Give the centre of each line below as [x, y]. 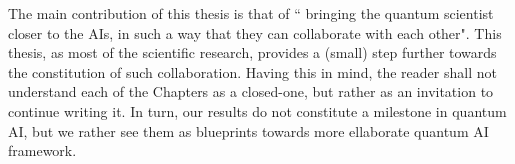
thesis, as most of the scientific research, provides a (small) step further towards [252, 52]
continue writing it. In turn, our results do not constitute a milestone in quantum [257, 110]
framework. [42, 150]
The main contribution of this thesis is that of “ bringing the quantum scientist [251, 13]
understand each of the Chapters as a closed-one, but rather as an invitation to [251, 91]
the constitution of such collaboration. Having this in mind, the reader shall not [252, 71]
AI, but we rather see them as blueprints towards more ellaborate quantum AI [248, 130]
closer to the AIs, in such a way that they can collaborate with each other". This [255, 32]
